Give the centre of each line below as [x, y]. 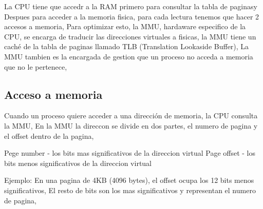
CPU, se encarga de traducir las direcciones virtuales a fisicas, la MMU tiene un [130, 36]
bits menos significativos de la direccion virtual [78, 163]
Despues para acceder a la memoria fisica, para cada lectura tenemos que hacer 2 [132, 16]
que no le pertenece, [36, 66]
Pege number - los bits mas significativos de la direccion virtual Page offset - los [130, 153]
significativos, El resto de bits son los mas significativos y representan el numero [130, 190]
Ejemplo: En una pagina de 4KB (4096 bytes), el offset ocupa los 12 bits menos [129, 180]
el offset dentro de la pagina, [49, 135]
